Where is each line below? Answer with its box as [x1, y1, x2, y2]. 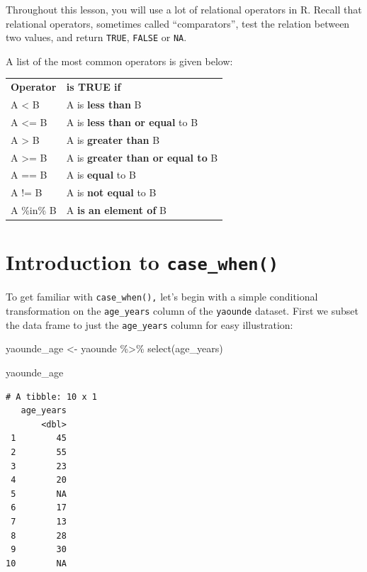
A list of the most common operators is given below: [6, 53, 233, 68]
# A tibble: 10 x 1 [6, 391, 97, 402]
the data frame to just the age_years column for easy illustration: [6, 317, 293, 332]
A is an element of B [66, 203, 166, 218]
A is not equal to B [66, 185, 157, 200]
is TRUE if [66, 79, 121, 94]
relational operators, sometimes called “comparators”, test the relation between [6, 16, 350, 30]
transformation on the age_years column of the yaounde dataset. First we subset [6, 303, 358, 318]
